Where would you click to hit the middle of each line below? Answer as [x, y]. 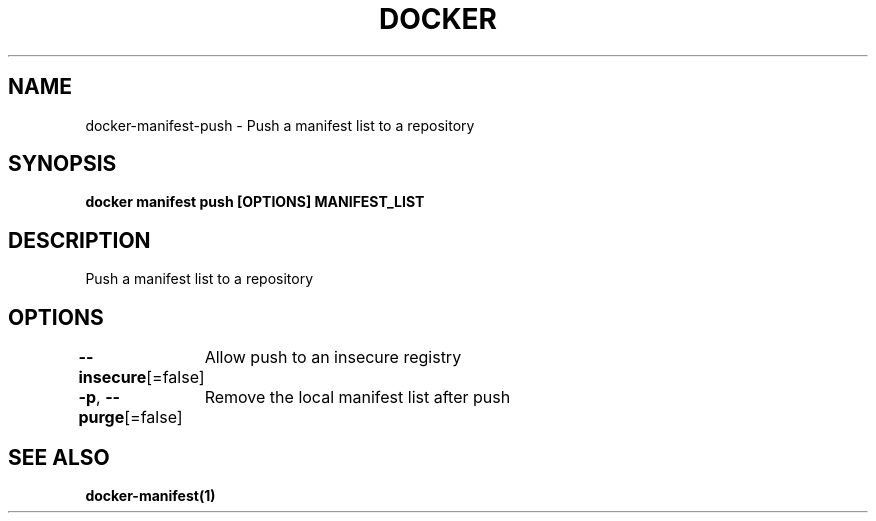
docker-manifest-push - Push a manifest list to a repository [280, 125]
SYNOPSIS [62, 164]
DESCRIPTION [79, 240]
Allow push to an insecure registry [333, 357]
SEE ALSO [59, 457]
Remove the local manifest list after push [357, 397]
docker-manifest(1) [150, 495]
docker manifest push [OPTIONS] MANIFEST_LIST [255, 202]
